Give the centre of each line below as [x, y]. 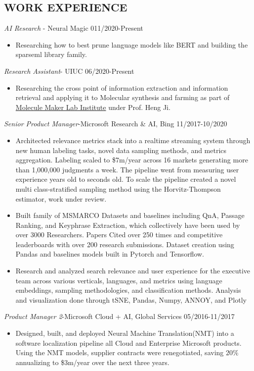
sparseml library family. [51, 54]
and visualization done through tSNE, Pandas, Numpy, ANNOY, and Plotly [131, 299]
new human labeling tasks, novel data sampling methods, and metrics [121, 150]
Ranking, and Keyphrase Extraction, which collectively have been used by [128, 225]
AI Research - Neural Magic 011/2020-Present [74, 28]
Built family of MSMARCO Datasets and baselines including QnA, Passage [130, 215]
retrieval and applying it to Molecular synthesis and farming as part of [123, 97]
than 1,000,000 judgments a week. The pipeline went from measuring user [127, 169]
